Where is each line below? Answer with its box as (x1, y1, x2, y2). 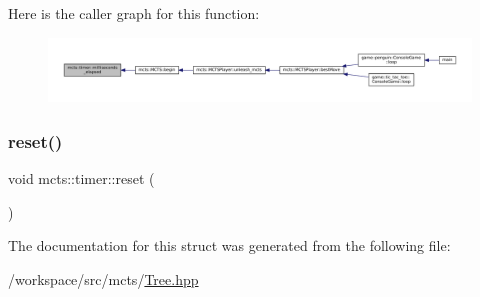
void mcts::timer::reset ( (8, 168, 155, 188)
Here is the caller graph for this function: (8, 3, 260, 23)
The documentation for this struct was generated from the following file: (8, 235, 451, 256)
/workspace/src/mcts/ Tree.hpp (8, 268, 199, 289)
